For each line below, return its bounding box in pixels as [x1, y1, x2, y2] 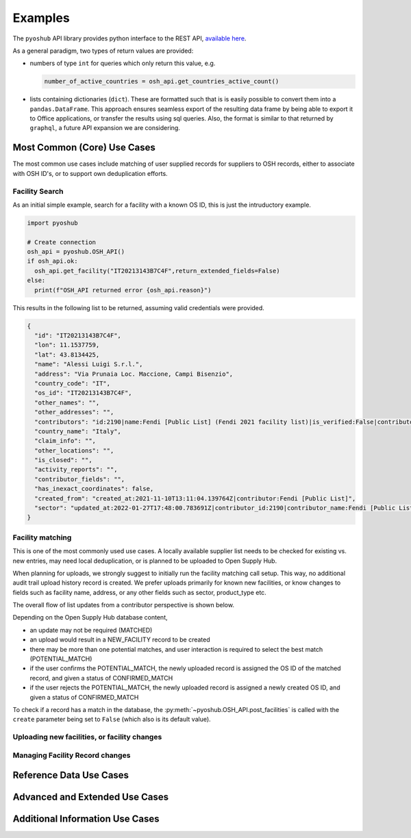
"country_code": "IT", [34, 379, 111, 387]
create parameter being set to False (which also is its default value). [12, 715, 212, 724]
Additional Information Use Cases [12, 813, 160, 825]
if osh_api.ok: [27, 257, 78, 265]
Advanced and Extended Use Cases [12, 791, 169, 803]
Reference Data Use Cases [12, 770, 129, 781]
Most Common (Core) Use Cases [12, 142, 155, 153]
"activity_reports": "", [34, 466, 118, 474]
